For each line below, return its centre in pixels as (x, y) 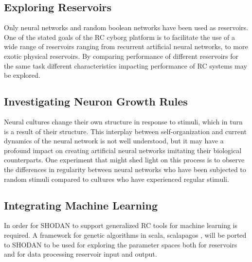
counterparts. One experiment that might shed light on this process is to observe (124, 160)
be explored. (22, 75)
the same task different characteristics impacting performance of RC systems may (126, 65)
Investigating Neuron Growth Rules (96, 101)
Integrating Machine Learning (81, 205)
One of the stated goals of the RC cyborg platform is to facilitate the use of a (119, 37)
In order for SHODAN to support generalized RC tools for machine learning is (121, 225)
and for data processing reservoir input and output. (81, 254)
